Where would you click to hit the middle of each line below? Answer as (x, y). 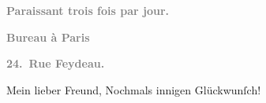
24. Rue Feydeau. (56, 63)
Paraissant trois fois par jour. (88, 10)
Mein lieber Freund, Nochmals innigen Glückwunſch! (134, 89)
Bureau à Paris (48, 37)
